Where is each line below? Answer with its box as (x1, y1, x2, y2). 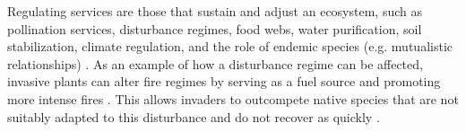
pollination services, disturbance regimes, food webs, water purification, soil (7, 19, 422, 38)
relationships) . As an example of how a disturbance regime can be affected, (7, 54, 423, 73)
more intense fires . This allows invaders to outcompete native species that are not (7, 89, 459, 108)
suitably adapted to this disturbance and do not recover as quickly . (7, 107, 380, 126)
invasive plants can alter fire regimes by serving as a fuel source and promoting (7, 72, 441, 91)
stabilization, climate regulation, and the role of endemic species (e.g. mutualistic (7, 37, 453, 56)
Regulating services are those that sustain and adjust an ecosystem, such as (7, 2, 422, 20)
